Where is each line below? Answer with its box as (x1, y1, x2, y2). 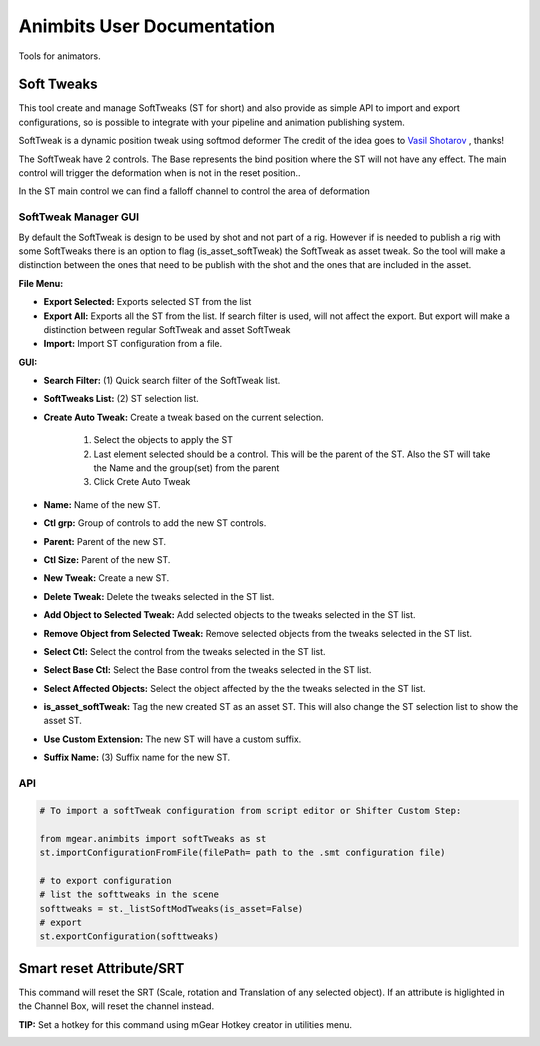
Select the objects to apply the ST (93, 434, 234, 446)
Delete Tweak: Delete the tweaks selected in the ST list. (43, 590, 275, 602)
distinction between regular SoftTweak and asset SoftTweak (43, 323, 291, 335)
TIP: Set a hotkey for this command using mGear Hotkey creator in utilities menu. (18, 1018, 352, 1030)
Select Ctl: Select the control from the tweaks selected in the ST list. (43, 645, 326, 657)
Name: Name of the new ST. (43, 498, 161, 510)
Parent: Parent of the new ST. (43, 535, 167, 547)
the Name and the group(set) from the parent (93, 462, 280, 474)
